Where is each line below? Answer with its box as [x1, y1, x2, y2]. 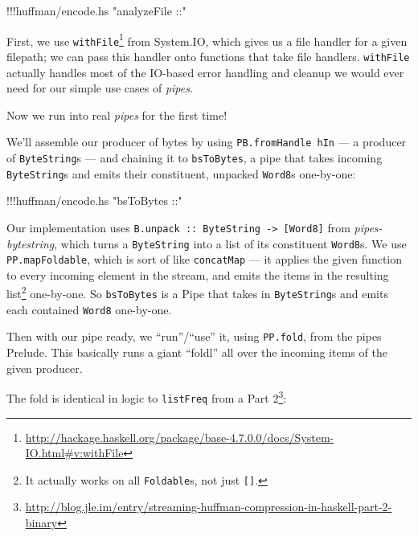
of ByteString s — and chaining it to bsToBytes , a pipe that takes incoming [6, 149, 383, 166]
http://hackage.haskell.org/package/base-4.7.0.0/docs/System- [25, 428, 334, 445]
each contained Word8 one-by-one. [6, 301, 172, 317]
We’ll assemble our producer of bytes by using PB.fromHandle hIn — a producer [6, 133, 407, 150]
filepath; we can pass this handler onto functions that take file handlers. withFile [6, 47, 410, 64]
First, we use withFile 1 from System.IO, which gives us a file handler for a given [6, 30, 408, 49]
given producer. [6, 359, 83, 376]
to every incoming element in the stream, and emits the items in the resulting [6, 266, 389, 283]
